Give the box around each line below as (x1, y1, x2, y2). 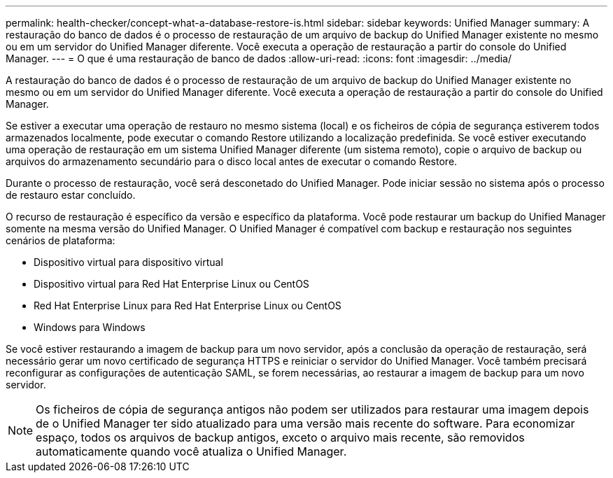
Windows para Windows (34, 321, 146, 333)
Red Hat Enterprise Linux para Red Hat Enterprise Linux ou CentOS (34, 300, 341, 311)
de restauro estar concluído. (6, 189, 136, 201)
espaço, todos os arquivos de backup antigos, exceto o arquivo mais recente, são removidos (36, 430, 525, 444)
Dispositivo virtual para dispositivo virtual (34, 256, 223, 268)
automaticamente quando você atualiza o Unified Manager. (36, 444, 347, 458)
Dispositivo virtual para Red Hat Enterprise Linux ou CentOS (34, 278, 309, 290)
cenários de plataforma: (6, 234, 115, 246)
